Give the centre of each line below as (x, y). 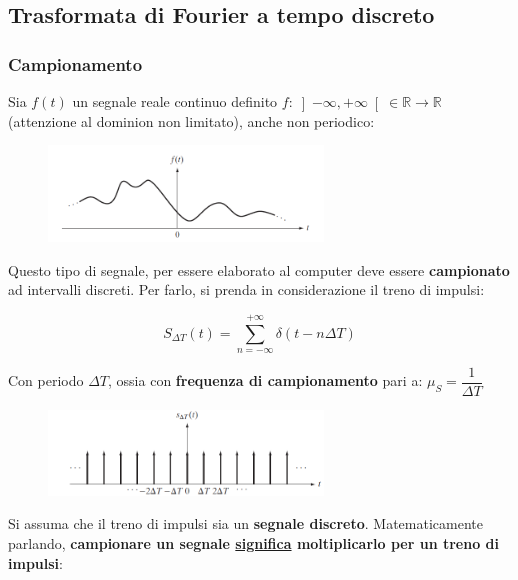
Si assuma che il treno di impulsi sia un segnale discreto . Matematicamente (245, 523)
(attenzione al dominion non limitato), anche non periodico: (191, 120)
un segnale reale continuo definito (175, 101)
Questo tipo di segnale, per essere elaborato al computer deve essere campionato (259, 269)
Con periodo (46, 380)
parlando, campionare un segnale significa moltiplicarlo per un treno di (253, 542)
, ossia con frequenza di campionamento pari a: (265, 380)
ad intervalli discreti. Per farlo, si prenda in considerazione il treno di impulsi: (246, 289)
